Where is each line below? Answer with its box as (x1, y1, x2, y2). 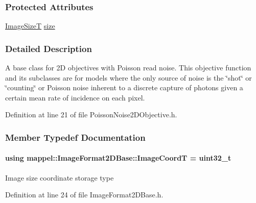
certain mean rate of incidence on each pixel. (5, 92, 145, 103)
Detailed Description (5, 42, 92, 55)
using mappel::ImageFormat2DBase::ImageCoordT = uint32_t (5, 153, 231, 163)
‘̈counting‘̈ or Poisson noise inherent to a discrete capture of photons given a (5, 82, 243, 93)
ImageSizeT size (5, 20, 55, 31)
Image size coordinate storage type (5, 172, 114, 183)
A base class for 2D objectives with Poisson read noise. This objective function (5, 62, 251, 73)
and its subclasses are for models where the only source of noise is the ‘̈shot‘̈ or (5, 72, 252, 83)
